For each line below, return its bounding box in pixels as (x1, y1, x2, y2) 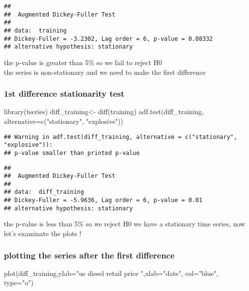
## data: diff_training (4, 188, 84, 196)
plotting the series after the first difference (4, 249, 175, 261)
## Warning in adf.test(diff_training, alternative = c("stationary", (4, 133, 237, 140)
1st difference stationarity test (4, 87, 124, 100)
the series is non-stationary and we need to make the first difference (4, 67, 206, 77)
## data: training (4, 27, 67, 34)
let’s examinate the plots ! (4, 228, 82, 239)
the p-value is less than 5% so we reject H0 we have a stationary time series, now (4, 219, 245, 229)
